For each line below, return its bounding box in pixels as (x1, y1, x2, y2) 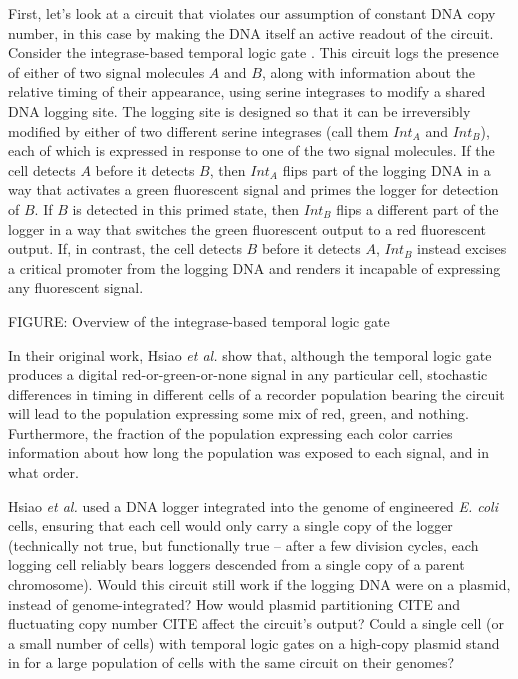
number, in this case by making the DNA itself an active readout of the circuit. (8, 22, 494, 43)
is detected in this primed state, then (72, 198, 300, 219)
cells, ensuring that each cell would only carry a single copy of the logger (8, 515, 453, 536)
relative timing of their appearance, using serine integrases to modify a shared (8, 81, 486, 102)
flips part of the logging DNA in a (282, 159, 491, 180)
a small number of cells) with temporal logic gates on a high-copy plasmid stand (8, 632, 500, 653)
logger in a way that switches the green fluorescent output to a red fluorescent (8, 218, 487, 239)
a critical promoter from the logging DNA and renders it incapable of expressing (8, 257, 501, 278)
